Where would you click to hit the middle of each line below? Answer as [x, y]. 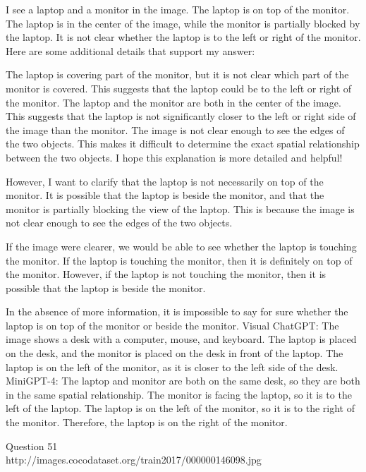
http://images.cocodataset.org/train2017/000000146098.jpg [134, 460]
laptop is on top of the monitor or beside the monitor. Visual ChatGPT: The [172, 325]
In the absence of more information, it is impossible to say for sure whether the [177, 311]
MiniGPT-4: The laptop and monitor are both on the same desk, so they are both [183, 381]
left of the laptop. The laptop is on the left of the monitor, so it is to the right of [180, 408]
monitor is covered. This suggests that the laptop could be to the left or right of [179, 88]
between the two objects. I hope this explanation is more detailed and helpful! [174, 157]
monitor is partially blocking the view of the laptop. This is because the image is [180, 208]
